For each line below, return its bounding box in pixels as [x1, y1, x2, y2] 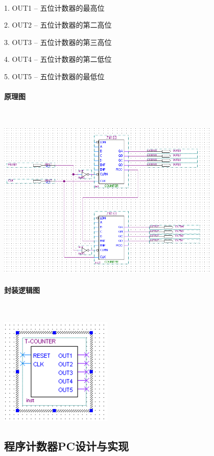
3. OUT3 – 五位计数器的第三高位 [4, 36, 112, 47]
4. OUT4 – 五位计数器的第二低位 [4, 54, 112, 64]
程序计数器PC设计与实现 [4, 438, 129, 454]
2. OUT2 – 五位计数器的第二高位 [4, 19, 112, 30]
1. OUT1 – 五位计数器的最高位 [4, 2, 105, 13]
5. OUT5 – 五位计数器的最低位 [4, 71, 105, 81]
